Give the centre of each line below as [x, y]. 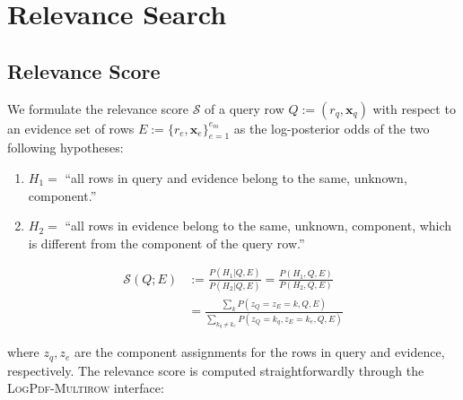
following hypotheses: [66, 148]
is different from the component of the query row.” [166, 243]
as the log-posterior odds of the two [332, 128]
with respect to [414, 108]
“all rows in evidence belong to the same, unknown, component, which [258, 226]
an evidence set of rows [71, 128]
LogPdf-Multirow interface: [86, 388]
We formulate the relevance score [98, 108]
